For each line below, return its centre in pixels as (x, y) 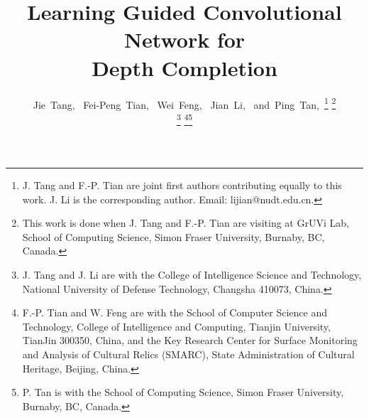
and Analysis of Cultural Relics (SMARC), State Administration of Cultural (188, 354)
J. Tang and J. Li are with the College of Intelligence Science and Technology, (192, 274)
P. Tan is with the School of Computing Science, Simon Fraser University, (183, 392)
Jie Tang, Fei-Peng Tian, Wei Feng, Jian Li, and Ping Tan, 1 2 (184, 103)
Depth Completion (184, 67)
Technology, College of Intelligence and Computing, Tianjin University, (176, 326)
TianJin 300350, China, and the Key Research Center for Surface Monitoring (190, 340)
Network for (184, 39)
